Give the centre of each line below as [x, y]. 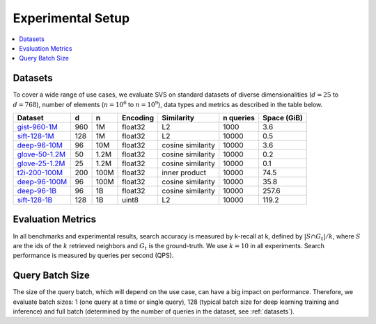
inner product [184, 172]
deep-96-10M [40, 145]
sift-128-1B [35, 200]
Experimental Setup [71, 18]
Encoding [138, 118]
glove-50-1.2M [41, 154]
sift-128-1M [36, 136]
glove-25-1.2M [41, 163]
